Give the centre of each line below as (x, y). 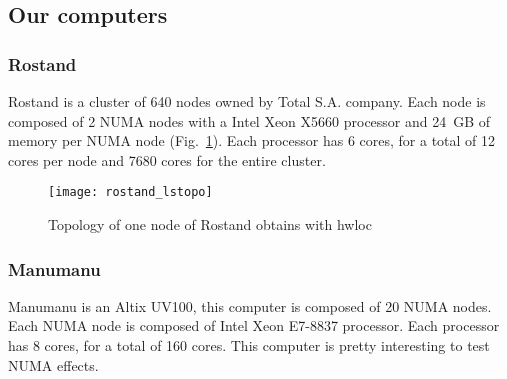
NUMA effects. (53, 364)
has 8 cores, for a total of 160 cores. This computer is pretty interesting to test (249, 345)
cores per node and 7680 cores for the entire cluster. (167, 159)
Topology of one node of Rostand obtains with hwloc (210, 224)
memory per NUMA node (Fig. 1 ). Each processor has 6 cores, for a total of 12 (252, 140)
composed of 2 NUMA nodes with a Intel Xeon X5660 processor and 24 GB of (249, 120)
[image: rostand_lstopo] (130, 192)
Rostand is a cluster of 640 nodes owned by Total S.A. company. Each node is (247, 101)
